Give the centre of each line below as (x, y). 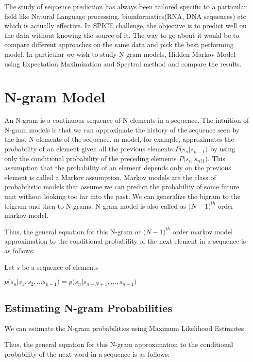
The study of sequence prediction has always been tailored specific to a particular (126, 6)
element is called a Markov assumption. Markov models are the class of (110, 177)
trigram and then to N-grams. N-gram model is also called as (95, 206)
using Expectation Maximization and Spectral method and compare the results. (123, 63)
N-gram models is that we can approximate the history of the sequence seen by (122, 129)
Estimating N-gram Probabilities (88, 308)
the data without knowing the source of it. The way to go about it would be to (122, 35)
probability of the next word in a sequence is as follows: (87, 354)
